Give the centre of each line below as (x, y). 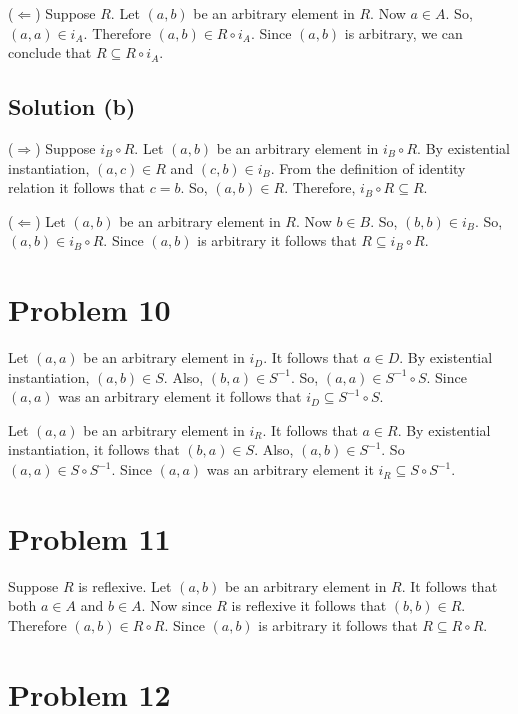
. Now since (176, 605)
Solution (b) (72, 106)
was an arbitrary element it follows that (180, 396)
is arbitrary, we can (403, 32)
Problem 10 (89, 309)
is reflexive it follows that (309, 605)
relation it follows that (77, 187)
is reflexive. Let (125, 585)
